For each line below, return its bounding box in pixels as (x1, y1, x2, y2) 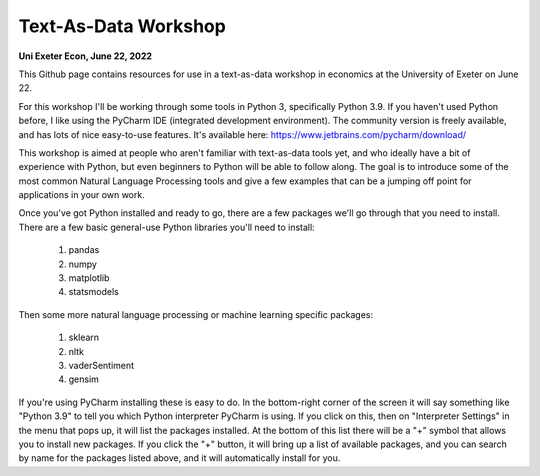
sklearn (68, 331, 100, 344)
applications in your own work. (18, 189, 145, 201)
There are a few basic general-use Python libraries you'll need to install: (18, 221, 315, 233)
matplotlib (68, 272, 110, 284)
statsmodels (68, 286, 119, 298)
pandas (68, 244, 100, 256)
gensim (68, 373, 100, 385)
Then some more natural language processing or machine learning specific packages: (18, 308, 374, 320)
